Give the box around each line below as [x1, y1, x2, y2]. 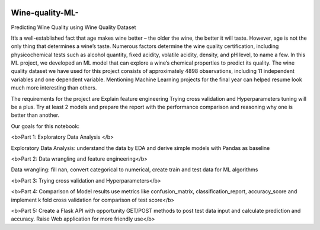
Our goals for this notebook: [11, 122, 80, 130]
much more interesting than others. [11, 84, 97, 91]
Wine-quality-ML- [11, 8, 79, 18]
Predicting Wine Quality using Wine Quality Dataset [11, 24, 136, 31]
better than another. [11, 111, 60, 119]
